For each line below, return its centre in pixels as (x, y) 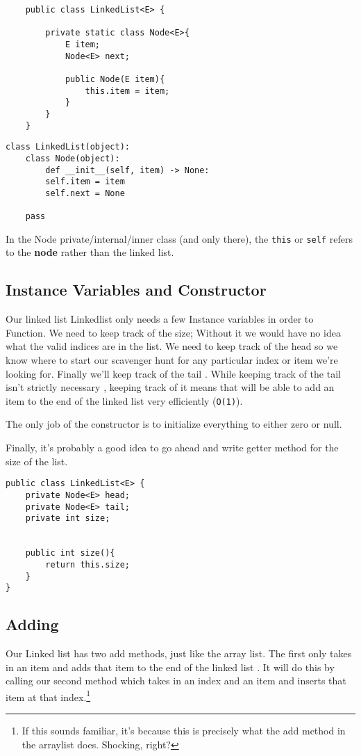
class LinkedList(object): (68, 147)
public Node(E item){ (115, 79)
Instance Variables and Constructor (136, 290)
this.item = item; (127, 91)
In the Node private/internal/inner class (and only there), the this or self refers (179, 238)
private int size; (68, 518)
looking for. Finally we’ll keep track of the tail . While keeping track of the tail (173, 373)
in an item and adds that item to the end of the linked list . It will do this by (170, 667)
